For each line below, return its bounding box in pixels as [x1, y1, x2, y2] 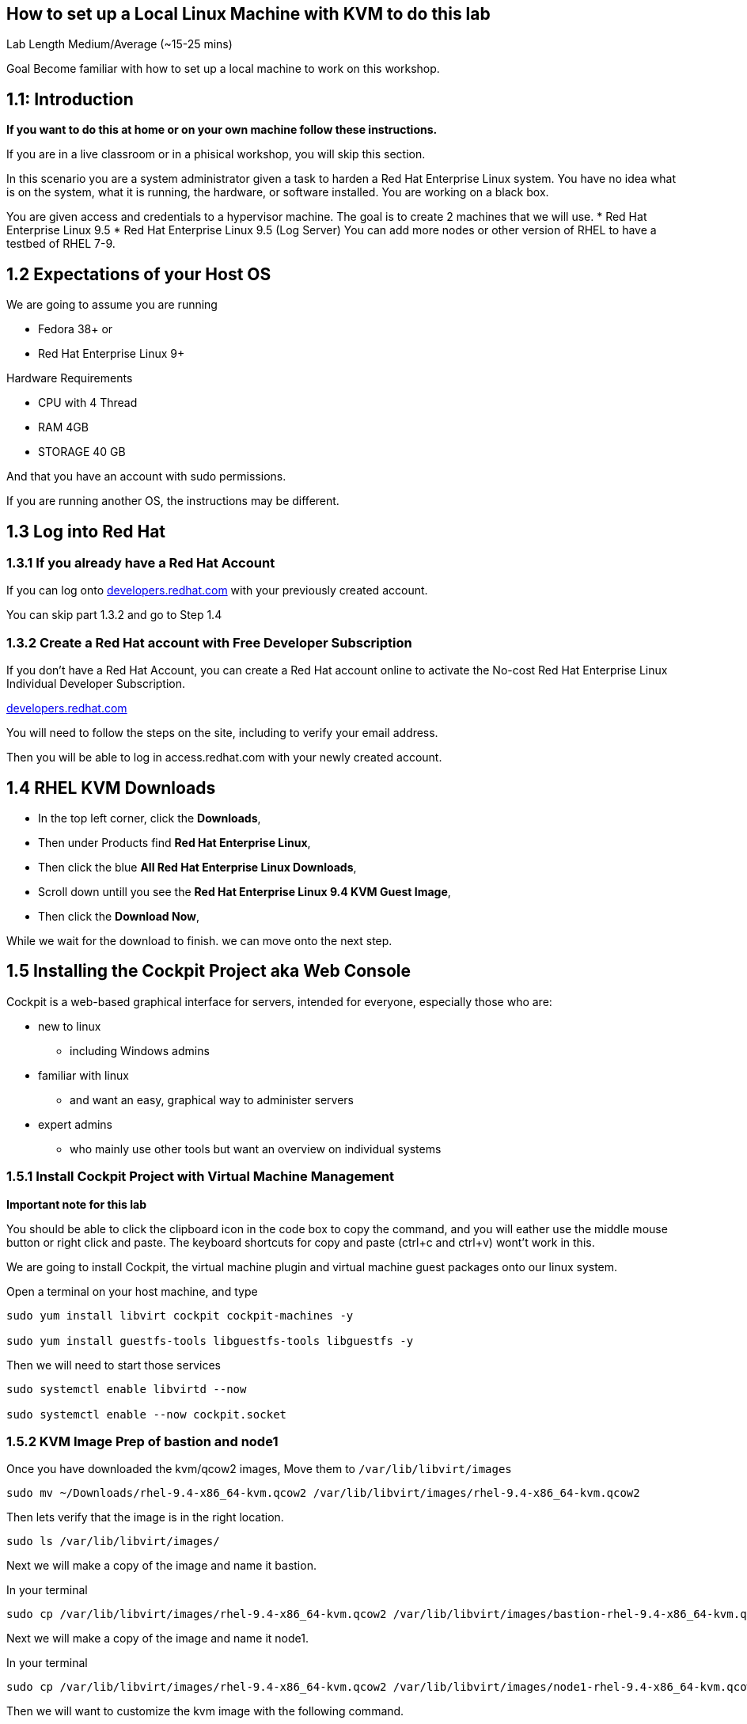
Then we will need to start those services [6, 1358, 221, 1372]
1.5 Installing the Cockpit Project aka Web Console [6, 961, 411, 982]
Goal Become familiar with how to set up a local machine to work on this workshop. [6, 62, 440, 76]
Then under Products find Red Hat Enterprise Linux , [38, 835, 311, 849]
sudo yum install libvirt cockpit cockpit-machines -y [6, 1308, 354, 1322]
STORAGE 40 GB [38, 445, 126, 459]
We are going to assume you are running [6, 298, 218, 312]
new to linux [38, 1019, 101, 1033]
